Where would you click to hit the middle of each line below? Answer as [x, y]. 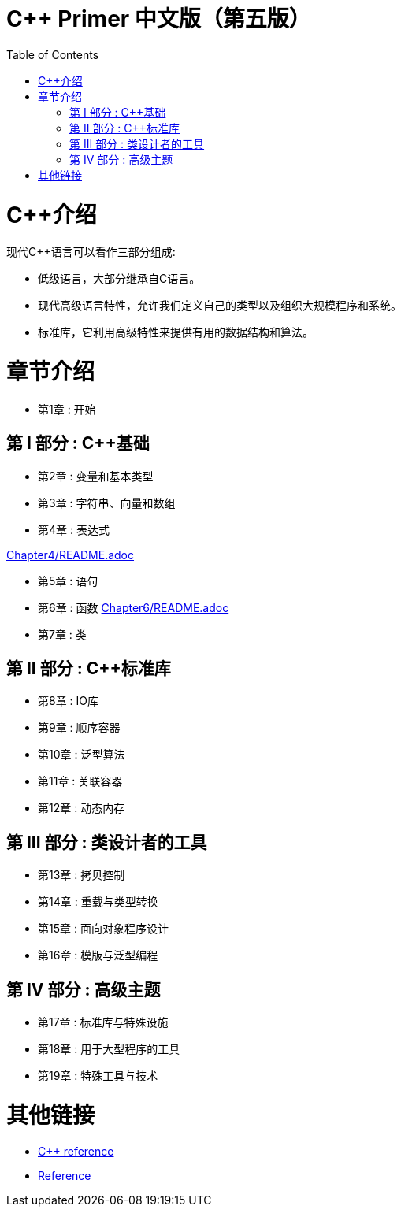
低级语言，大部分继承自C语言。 [119, 279]
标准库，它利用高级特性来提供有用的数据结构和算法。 [176, 332]
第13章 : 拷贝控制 [82, 875]
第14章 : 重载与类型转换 [98, 902]
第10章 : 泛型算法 [82, 755]
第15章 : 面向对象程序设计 [103, 929]
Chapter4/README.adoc [71, 555]
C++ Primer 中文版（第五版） [159, 19]
